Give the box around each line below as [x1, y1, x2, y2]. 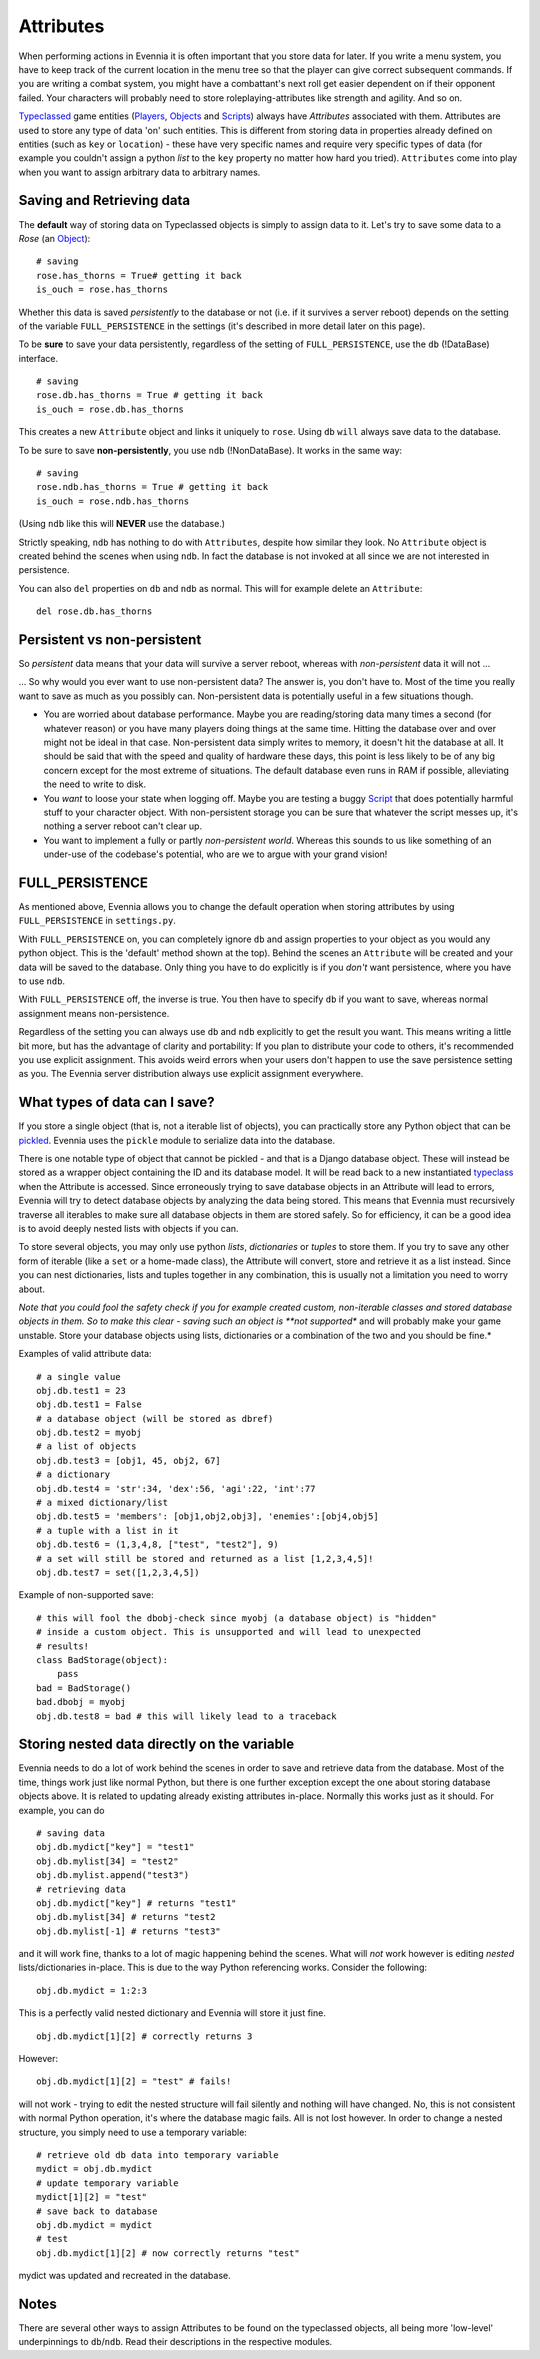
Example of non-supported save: [18, 1589, 154, 1601]
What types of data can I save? [18, 1094, 215, 1111]
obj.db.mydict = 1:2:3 [36, 1985, 148, 1996]
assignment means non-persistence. [18, 1007, 170, 1019]
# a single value [36, 1371, 121, 1382]
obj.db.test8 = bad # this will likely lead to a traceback [36, 1710, 337, 1722]
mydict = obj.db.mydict [36, 2163, 153, 2175]
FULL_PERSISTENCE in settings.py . [18, 915, 177, 927]
